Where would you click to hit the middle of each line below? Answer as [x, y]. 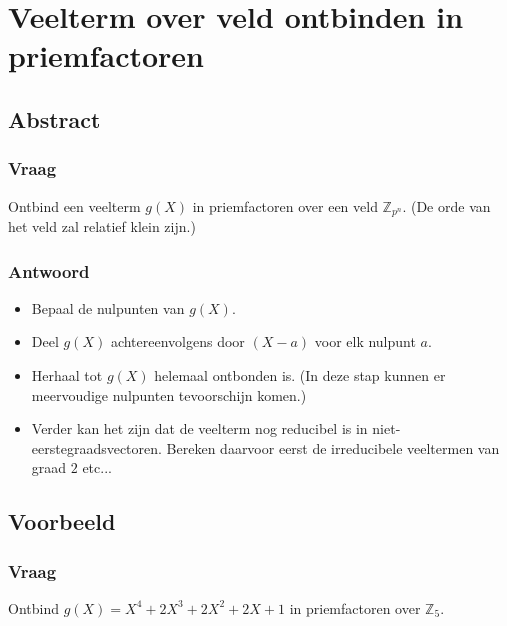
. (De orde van [446, 205]
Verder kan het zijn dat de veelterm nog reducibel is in [199, 428]
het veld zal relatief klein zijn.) [102, 226]
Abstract [54, 118]
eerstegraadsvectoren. [96, 447]
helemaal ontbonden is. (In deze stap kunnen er [300, 375]
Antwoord [49, 270]
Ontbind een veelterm [74, 205]
